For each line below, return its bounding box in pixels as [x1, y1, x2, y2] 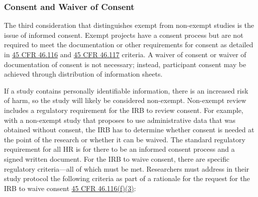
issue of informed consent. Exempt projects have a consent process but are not [4, 29, 244, 40]
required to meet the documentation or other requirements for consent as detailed [4, 39, 254, 50]
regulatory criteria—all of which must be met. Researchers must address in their [4, 163, 250, 174]
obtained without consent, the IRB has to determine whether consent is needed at [4, 124, 255, 135]
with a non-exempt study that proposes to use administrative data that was [4, 114, 236, 125]
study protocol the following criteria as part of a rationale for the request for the [4, 173, 250, 184]
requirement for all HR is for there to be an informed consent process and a [4, 144, 235, 154]
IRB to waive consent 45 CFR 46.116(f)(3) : [4, 183, 136, 193]
